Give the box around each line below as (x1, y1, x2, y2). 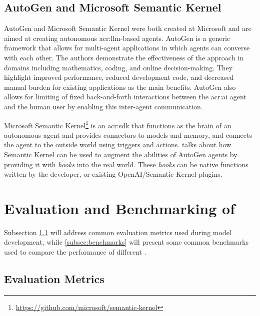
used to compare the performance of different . (4, 247, 146, 257)
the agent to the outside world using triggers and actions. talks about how (4, 139, 231, 150)
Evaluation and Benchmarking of (4, 198, 235, 218)
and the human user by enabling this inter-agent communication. (4, 101, 203, 111)
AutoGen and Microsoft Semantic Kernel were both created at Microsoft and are (4, 23, 251, 33)
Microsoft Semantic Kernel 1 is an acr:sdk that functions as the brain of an (4, 118, 231, 130)
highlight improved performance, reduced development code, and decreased (4, 72, 234, 82)
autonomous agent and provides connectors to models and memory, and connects (4, 129, 252, 140)
